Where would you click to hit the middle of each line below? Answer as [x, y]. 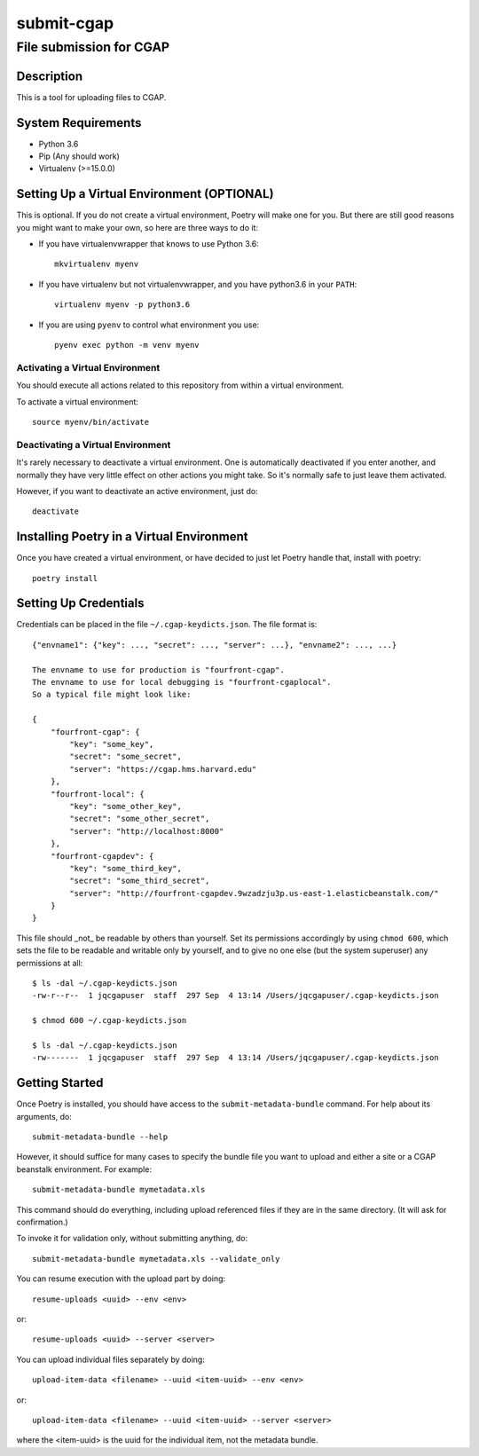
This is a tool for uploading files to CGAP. [91, 97]
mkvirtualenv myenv [97, 264]
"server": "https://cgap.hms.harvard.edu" [163, 769]
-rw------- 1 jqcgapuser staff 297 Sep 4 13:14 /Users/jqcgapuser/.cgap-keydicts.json [236, 1058]
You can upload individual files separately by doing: [111, 1359]
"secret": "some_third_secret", [140, 881]
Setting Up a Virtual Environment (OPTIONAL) [145, 194]
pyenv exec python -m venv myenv [127, 345]
